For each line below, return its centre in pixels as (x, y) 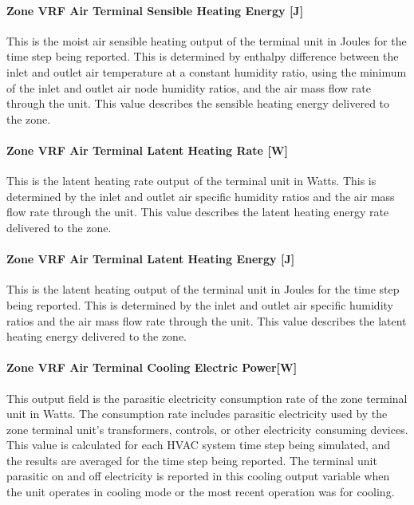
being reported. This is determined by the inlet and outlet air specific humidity (200, 304)
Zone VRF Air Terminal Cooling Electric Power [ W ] (152, 367)
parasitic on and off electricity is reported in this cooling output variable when (198, 476)
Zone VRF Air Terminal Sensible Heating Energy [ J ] (155, 10)
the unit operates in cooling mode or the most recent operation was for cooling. (201, 492)
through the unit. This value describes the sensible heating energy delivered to (198, 103)
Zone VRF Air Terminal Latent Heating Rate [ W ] (147, 150)
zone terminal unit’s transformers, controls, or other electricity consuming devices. (207, 429)
